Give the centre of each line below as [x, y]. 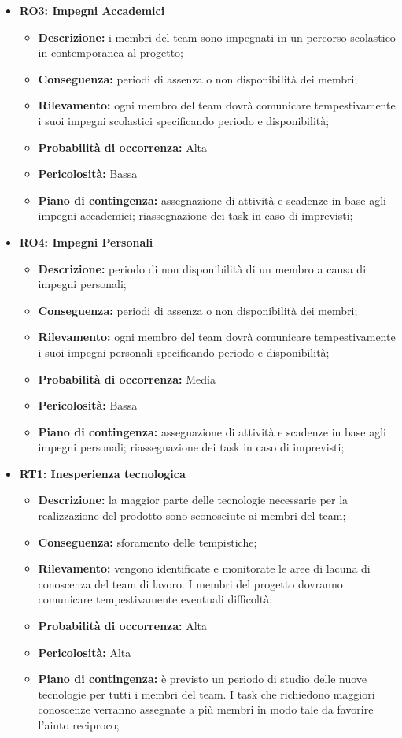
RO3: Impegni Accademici [92, 10]
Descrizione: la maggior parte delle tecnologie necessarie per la [193, 500]
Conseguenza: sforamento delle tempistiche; [148, 541]
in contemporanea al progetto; [111, 52]
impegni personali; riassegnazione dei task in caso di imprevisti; [191, 447]
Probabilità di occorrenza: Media [127, 378]
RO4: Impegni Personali [86, 241]
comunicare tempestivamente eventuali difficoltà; [155, 599]
